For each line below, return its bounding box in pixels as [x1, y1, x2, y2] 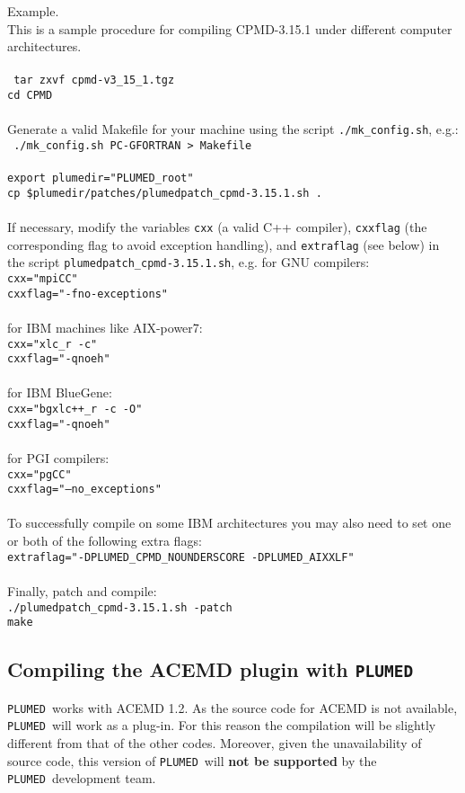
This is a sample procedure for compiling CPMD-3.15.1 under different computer [7, 19, 452, 38]
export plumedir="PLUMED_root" [7, 172, 194, 185]
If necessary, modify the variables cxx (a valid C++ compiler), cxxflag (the [7, 218, 427, 236]
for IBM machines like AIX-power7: [7, 317, 203, 336]
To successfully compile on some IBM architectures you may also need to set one [7, 513, 452, 532]
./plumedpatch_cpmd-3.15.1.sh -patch [7, 601, 232, 614]
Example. [7, 2, 59, 20]
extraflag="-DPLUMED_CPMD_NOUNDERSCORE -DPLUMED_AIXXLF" [7, 550, 355, 564]
